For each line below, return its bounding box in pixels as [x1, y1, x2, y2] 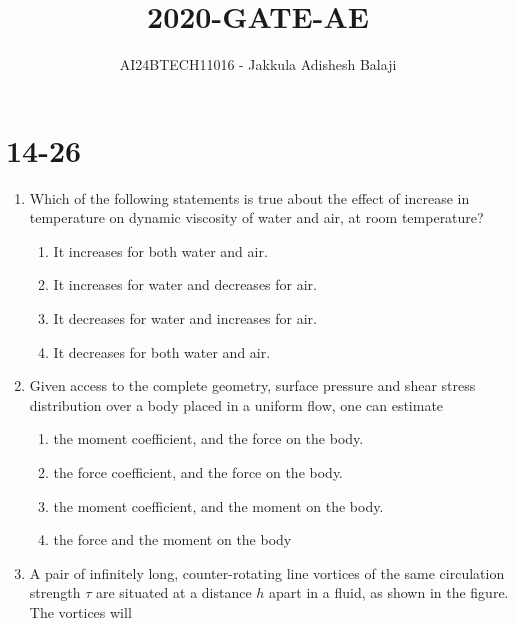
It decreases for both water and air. [53, 341, 271, 362]
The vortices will [29, 601, 132, 622]
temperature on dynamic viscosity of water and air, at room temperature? [29, 207, 484, 228]
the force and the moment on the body [53, 529, 292, 550]
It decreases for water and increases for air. [53, 308, 317, 329]
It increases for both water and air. [53, 240, 268, 261]
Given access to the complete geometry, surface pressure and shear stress [29, 375, 476, 396]
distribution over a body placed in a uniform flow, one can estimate [29, 394, 444, 415]
